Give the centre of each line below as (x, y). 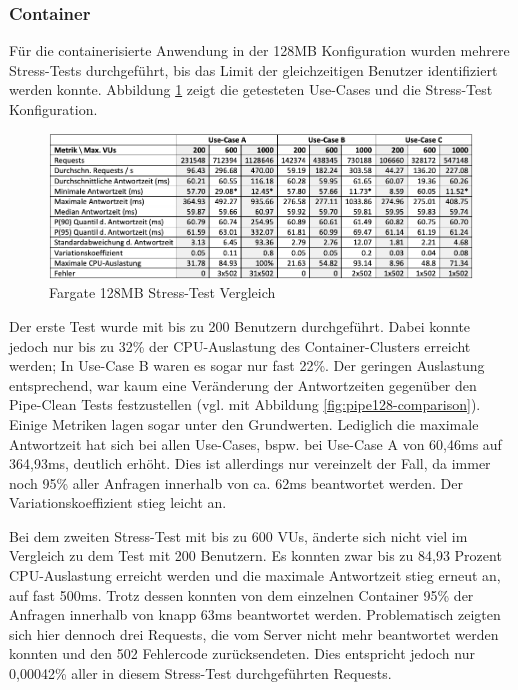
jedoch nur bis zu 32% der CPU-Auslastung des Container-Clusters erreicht (240, 345)
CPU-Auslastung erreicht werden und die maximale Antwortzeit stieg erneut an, (255, 575)
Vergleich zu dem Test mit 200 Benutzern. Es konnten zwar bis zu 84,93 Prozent (255, 555)
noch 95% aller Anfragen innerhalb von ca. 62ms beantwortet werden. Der (236, 482)
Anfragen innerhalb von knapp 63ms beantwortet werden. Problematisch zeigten (255, 614)
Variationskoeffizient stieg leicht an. (118, 502)
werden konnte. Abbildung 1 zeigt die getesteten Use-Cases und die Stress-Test (251, 89)
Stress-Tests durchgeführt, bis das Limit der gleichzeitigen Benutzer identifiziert (253, 69)
